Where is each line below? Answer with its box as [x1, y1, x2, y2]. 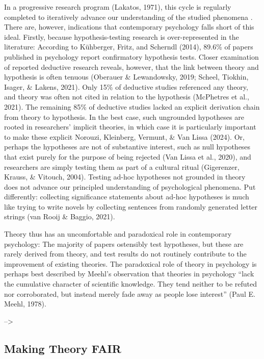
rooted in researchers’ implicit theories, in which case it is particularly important [4, 121, 256, 132]
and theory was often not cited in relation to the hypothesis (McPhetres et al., [4, 91, 249, 102]
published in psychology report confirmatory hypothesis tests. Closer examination [4, 51, 259, 62]
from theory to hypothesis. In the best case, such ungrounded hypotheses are [4, 111, 244, 122]
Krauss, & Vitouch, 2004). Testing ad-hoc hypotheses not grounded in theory [4, 171, 246, 182]
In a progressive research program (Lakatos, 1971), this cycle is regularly [4, 2, 231, 12]
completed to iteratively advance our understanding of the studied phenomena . [4, 11, 253, 22]
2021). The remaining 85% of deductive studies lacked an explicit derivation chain [4, 101, 260, 112]
